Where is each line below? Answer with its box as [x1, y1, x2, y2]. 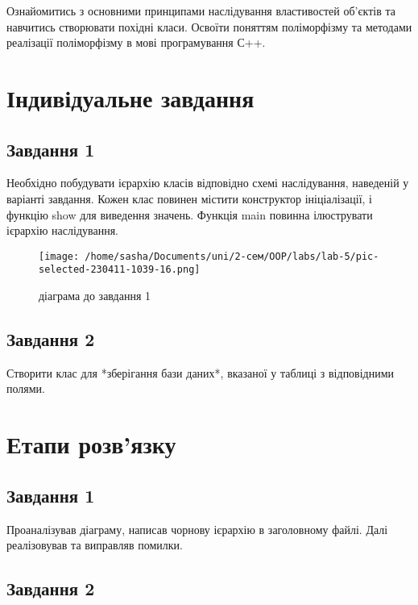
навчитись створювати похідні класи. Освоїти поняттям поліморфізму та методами [6, 18, 412, 35]
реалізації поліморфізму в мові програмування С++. [6, 34, 266, 51]
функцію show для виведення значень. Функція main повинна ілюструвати [6, 206, 373, 223]
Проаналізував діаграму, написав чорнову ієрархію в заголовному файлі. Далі [6, 520, 388, 537]
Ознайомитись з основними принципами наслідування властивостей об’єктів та [6, 2, 395, 19]
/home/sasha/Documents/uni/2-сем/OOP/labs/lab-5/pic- [85, 250, 379, 262]
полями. [6, 380, 45, 397]
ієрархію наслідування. [6, 222, 118, 239]
